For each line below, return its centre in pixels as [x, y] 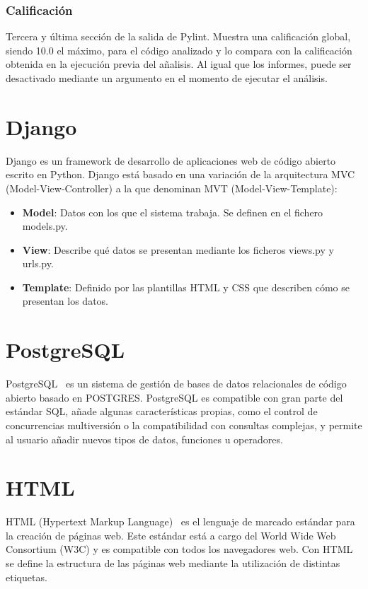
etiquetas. [27, 577]
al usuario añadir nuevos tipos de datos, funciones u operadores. [144, 439]
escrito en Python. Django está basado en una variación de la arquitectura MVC [180, 174]
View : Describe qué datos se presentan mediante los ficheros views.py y [178, 249]
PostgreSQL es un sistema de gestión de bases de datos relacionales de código [176, 384]
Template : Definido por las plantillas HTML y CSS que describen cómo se [186, 287]
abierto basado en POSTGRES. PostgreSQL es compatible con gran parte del [174, 397]
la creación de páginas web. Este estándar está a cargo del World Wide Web [171, 535]
